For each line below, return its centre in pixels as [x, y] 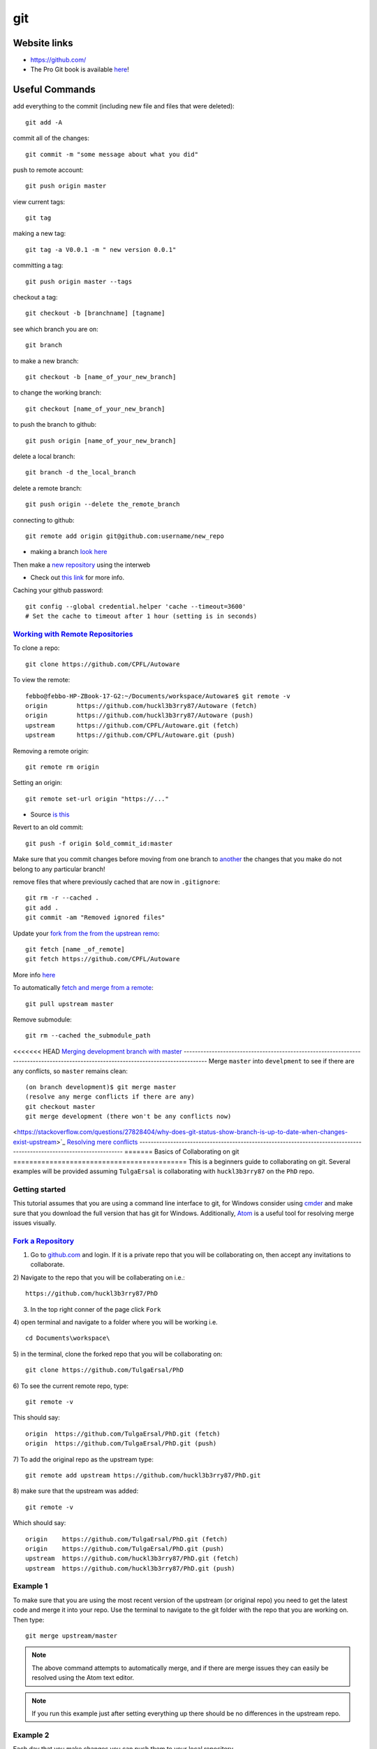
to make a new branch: [46, 361]
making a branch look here [69, 552]
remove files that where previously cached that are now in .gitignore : [117, 882]
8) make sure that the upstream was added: [76, 1491]
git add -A [44, 122]
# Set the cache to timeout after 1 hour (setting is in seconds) [141, 616]
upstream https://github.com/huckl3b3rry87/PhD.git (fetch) [132, 1559]
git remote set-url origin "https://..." [97, 799]
